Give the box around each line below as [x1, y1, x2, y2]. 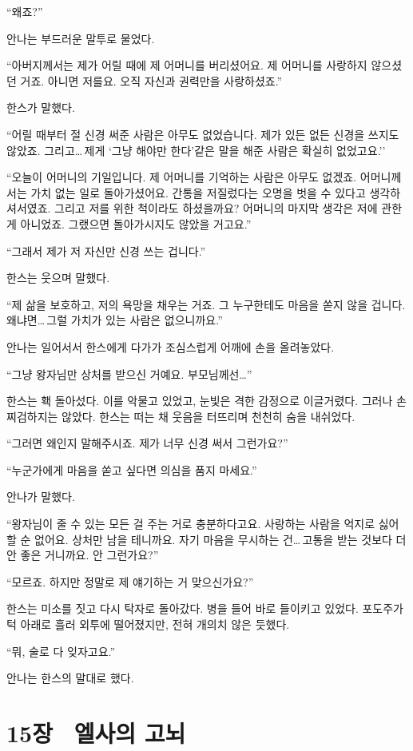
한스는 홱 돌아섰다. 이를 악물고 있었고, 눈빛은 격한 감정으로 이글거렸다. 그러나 [6, 392, 393, 409]
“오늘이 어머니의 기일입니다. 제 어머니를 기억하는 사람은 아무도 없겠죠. [6, 169, 357, 185]
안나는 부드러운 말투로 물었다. [6, 30, 155, 46]
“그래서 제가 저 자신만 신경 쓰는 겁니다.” [6, 242, 206, 259]
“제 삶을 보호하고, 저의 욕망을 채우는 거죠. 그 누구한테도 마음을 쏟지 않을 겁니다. [6, 296, 406, 312]
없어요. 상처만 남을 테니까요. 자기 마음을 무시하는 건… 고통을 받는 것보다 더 [34, 530, 407, 547]
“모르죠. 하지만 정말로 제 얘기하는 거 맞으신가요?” [6, 573, 254, 590]
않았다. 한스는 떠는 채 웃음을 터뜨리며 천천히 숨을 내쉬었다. [62, 407, 355, 424]
